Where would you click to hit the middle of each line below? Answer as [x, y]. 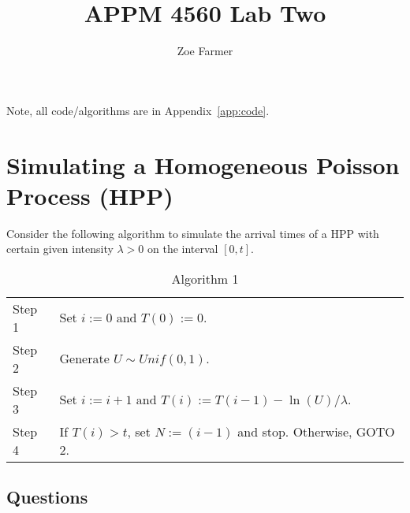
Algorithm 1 [205, 278]
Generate [84, 359]
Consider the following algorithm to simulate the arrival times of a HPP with [193, 233]
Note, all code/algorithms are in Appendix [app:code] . [138, 110]
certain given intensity [60, 249]
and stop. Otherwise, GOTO [316, 431]
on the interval [183, 249]
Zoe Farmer [205, 51]
